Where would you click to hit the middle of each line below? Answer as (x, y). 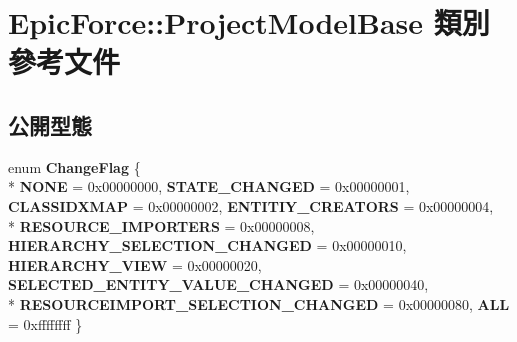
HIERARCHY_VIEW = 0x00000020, (135, 264)
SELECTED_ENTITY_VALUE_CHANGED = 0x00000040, (218, 284)
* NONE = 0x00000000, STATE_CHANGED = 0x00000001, (209, 186)
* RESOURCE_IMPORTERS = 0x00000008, (161, 225)
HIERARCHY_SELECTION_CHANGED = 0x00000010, (207, 245)
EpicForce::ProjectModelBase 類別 (249, 22)
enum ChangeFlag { (74, 166)
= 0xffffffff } (45, 323)
